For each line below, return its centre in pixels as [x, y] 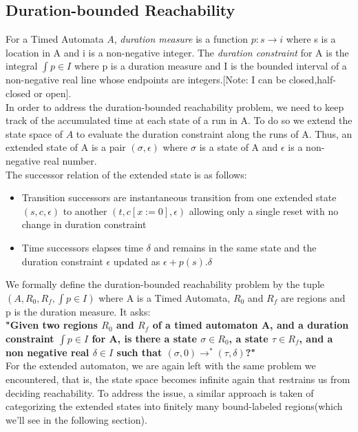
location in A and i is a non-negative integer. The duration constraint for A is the [177, 52]
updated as [137, 261]
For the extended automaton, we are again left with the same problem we [161, 366]
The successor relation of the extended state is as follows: [126, 174]
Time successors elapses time [83, 247]
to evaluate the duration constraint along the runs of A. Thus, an [214, 133]
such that [139, 352]
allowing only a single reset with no [264, 210]
